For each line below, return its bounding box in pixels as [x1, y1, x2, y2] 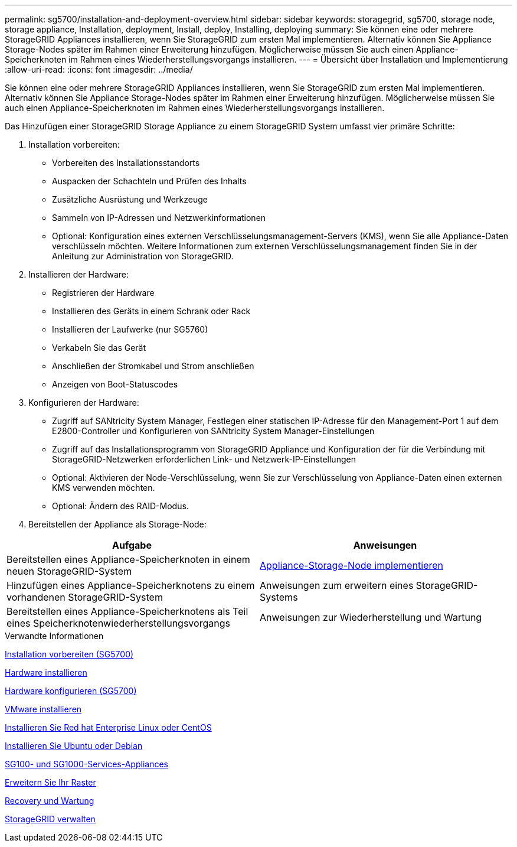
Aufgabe [112, 539, 152, 551]
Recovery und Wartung [5, 796, 94, 806]
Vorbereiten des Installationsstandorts [52, 158, 200, 168]
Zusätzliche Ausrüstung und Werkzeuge [52, 194, 208, 204]
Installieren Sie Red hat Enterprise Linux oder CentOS [5, 722, 212, 732]
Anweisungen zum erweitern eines [260, 579, 414, 591]
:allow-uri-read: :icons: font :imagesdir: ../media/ [5, 64, 193, 74]
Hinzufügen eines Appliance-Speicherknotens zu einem [6, 579, 255, 591]
